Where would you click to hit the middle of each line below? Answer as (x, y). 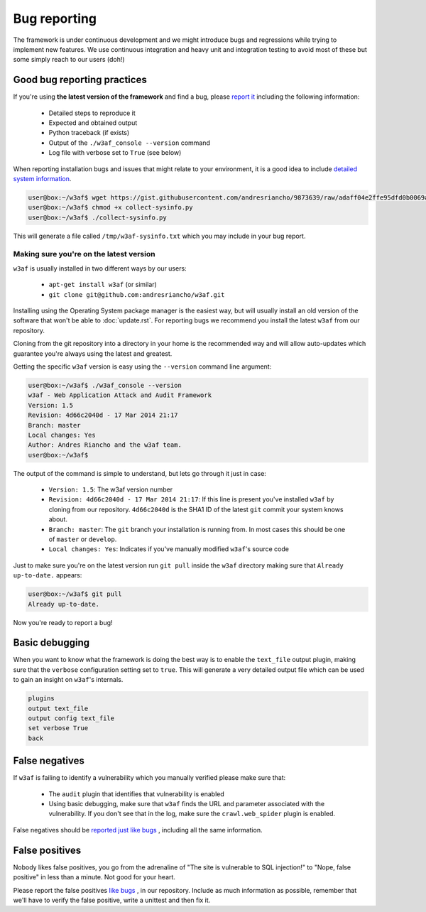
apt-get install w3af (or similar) (103, 285)
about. (58, 519)
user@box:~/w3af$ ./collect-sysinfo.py (97, 217)
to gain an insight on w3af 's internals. (68, 680)
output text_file (58, 708)
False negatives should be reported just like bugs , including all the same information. (138, 830)
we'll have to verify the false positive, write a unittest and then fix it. (112, 900)
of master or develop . (83, 539)
